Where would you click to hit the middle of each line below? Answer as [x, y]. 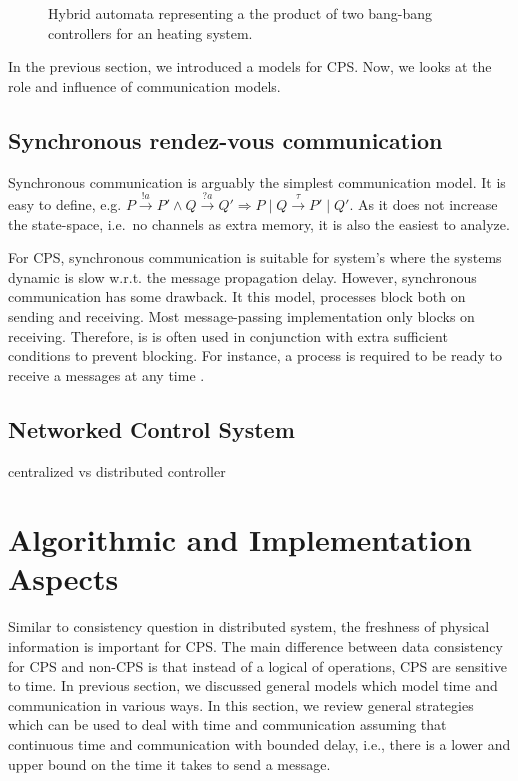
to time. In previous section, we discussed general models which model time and [253, 685]
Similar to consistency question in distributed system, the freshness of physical [249, 626]
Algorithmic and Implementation [240, 539]
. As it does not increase [423, 203]
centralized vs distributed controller [117, 470]
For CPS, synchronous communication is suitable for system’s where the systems [255, 257]
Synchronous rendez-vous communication [225, 139]
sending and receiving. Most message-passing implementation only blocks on [241, 315]
